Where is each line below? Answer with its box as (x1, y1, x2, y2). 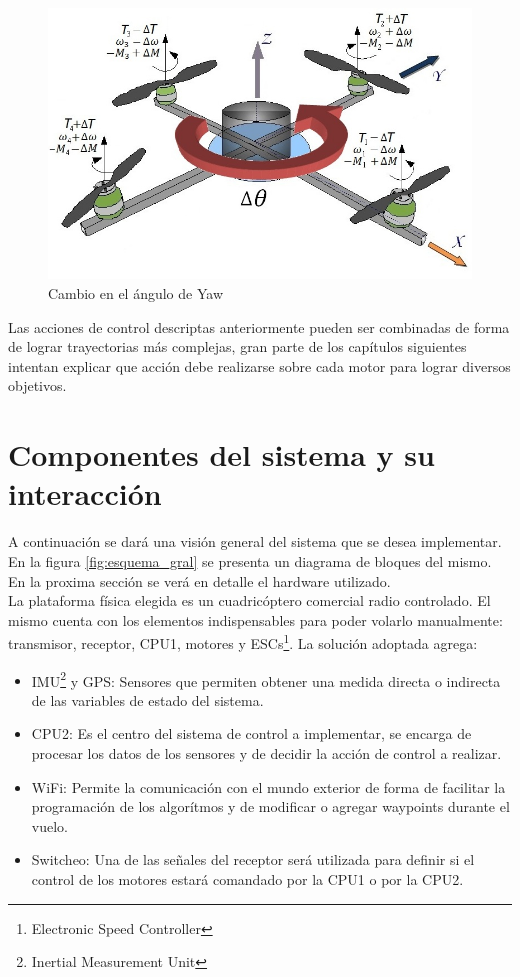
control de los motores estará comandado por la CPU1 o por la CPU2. (31, 868, 464, 889)
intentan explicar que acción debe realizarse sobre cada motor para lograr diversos (8, 355, 511, 376)
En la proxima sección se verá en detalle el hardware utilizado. (8, 570, 391, 591)
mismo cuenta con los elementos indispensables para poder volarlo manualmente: (8, 609, 503, 630)
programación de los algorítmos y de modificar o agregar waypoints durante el (31, 796, 510, 817)
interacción (8, 473, 162, 514)
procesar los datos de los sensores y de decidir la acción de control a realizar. (31, 743, 502, 764)
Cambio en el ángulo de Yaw (48, 283, 223, 304)
